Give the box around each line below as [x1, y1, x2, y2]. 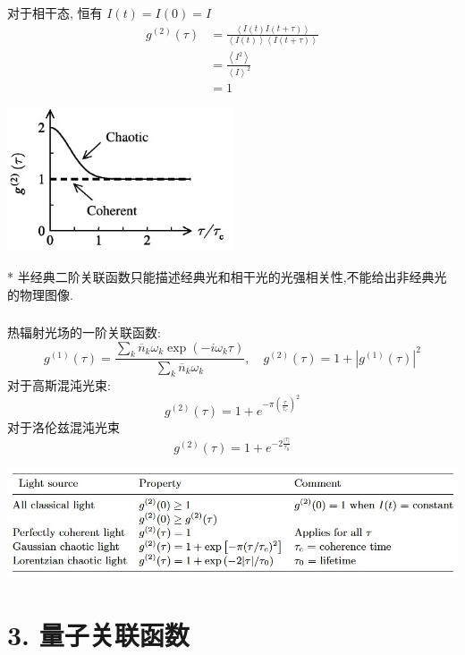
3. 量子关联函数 [7, 616, 190, 652]
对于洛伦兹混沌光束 [7, 417, 120, 436]
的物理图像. [7, 285, 73, 303]
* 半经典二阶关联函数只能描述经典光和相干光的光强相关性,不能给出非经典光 [7, 267, 447, 285]
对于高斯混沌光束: [7, 376, 111, 395]
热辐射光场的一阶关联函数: [7, 323, 161, 342]
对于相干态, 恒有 [7, 3, 103, 21]
